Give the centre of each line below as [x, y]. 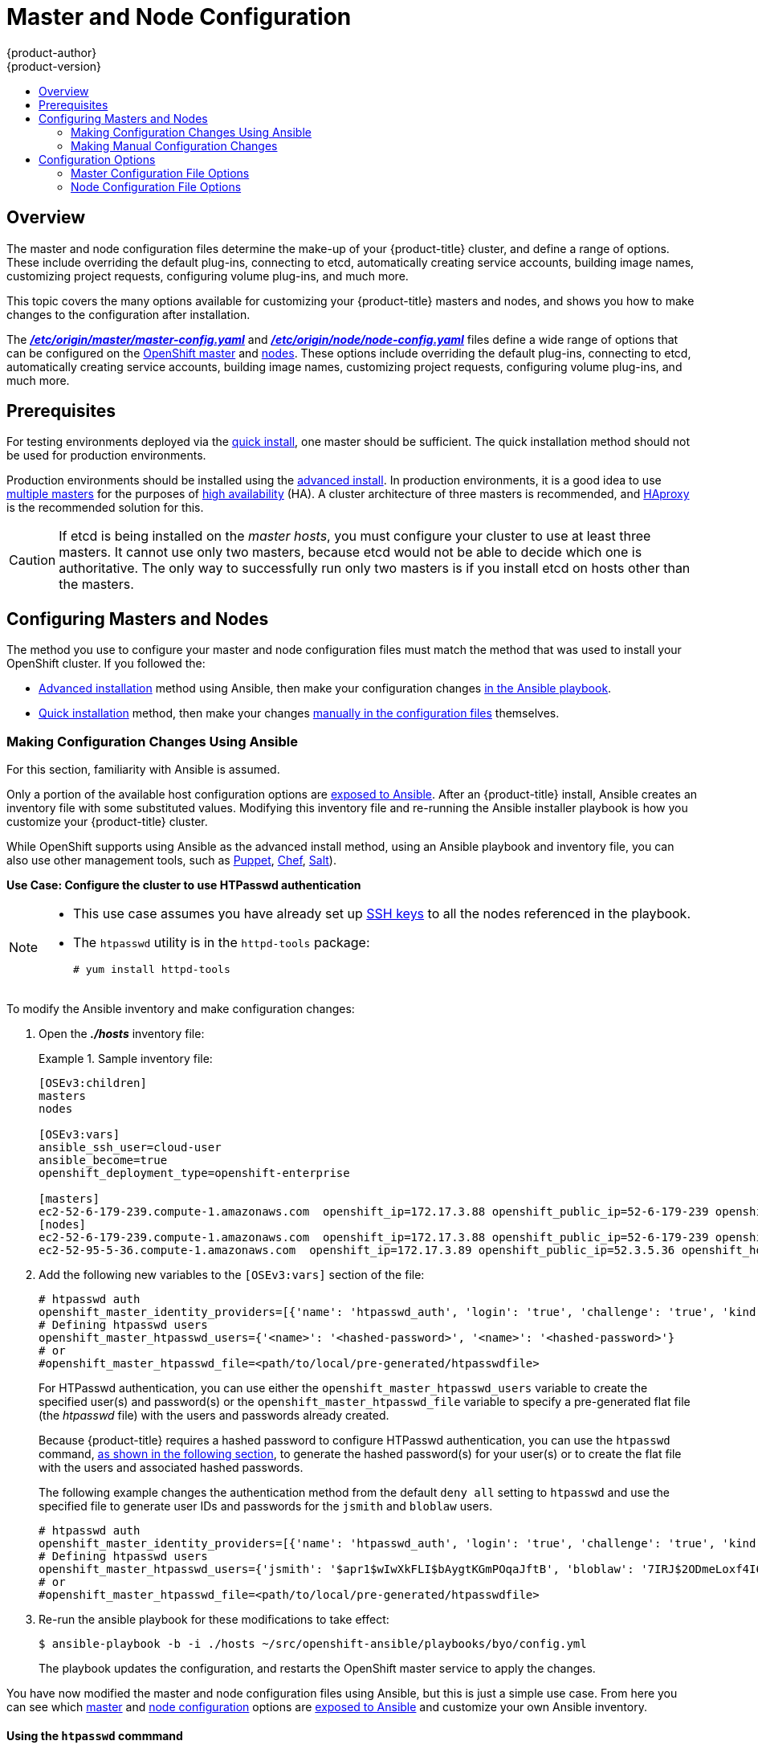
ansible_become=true [103, 1161]
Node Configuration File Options [156, 186]
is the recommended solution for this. [105, 508]
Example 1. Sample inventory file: [126, 1059]
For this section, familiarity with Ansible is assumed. [143, 770]
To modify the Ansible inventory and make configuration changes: [181, 1009]
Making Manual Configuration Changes [174, 145]
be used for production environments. [106, 456]
